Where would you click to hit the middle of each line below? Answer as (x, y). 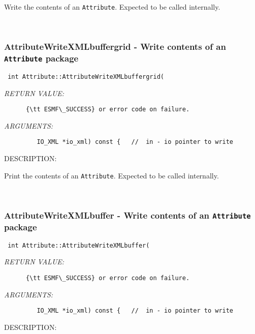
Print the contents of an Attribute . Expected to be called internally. (111, 175)
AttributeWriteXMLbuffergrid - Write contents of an (115, 47)
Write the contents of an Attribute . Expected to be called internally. (112, 7)
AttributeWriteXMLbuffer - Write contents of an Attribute (127, 215)
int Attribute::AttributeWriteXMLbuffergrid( (86, 77)
